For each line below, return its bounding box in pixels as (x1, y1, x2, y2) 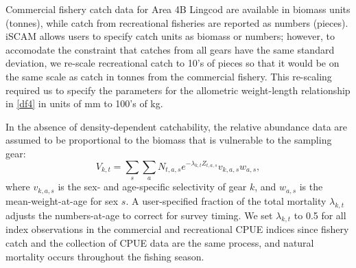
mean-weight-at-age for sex (5, 193, 119, 208)
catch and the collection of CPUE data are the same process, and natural (5, 236, 314, 250)
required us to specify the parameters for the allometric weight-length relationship (5, 82, 351, 97)
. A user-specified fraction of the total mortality (126, 193, 327, 208)
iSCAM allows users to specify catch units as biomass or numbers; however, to (5, 29, 335, 43)
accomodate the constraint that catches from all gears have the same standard (5, 42, 335, 56)
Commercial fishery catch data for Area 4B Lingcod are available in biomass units (5, 2, 351, 16)
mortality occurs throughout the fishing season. (5, 249, 204, 263)
